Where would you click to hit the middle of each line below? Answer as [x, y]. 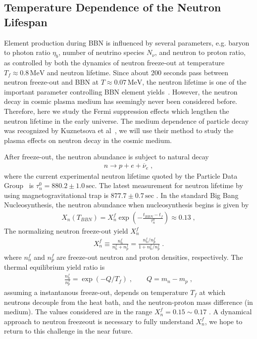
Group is [19, 185]
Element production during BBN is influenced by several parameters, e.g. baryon [127, 42]
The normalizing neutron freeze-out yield [66, 231]
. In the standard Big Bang [197, 195]
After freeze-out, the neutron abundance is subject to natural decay [106, 157]
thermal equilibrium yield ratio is [54, 267]
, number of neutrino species [102, 52]
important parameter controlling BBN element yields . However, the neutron [121, 91]
